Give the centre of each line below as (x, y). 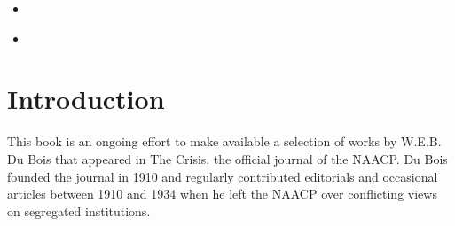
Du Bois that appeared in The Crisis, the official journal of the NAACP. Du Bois (227, 158)
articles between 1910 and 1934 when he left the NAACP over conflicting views (222, 194)
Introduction (86, 99)
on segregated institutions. (79, 210)
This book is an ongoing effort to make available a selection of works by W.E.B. (224, 141)
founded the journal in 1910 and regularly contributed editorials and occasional (223, 176)
